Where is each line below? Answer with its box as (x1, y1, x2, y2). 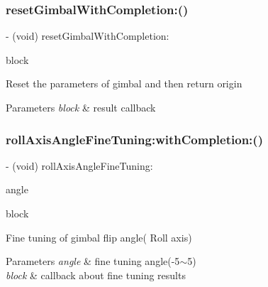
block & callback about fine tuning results (6, 267, 186, 282)
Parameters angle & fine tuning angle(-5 (6, 254, 180, 269)
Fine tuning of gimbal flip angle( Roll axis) (6, 229, 192, 244)
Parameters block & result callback (6, 100, 156, 114)
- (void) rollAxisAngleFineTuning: (6, 158, 153, 173)
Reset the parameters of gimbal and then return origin (6, 76, 242, 91)
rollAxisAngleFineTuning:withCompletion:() (6, 130, 263, 148)
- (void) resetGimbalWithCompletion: (6, 28, 169, 43)
